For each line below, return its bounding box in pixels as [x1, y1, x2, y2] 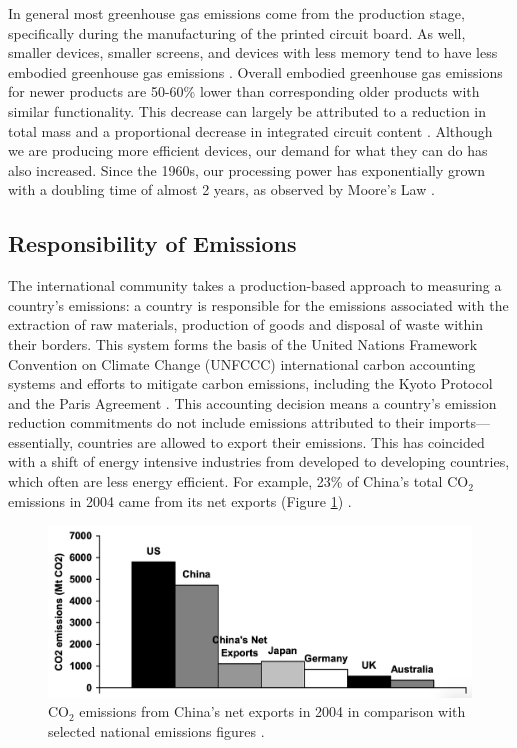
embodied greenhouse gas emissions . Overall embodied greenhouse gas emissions [8, 61, 503, 82]
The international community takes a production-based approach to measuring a [8, 275, 502, 296]
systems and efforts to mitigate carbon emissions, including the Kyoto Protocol [8, 373, 493, 394]
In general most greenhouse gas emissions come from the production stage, [8, 3, 465, 23]
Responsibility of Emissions [8, 228, 297, 259]
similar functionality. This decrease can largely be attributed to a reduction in [8, 100, 487, 121]
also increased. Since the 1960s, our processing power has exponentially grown [8, 159, 486, 180]
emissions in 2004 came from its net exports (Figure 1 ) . [8, 490, 352, 511]
